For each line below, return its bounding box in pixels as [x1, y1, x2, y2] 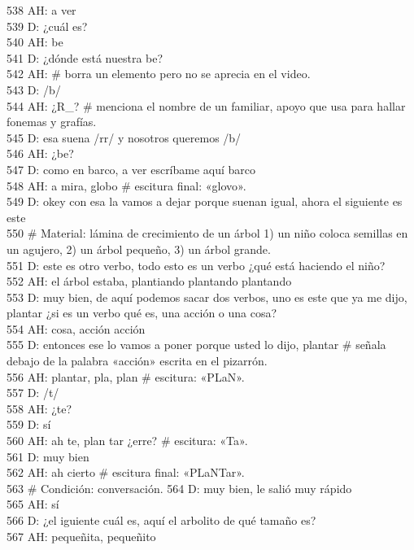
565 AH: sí [7, 495, 59, 513]
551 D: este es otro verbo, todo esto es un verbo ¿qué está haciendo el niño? [7, 256, 386, 273]
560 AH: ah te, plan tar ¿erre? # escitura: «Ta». [7, 432, 248, 449]
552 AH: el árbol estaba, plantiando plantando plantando [7, 273, 292, 290]
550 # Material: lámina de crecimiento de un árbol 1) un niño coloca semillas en [7, 225, 408, 242]
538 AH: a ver [7, 2, 76, 18]
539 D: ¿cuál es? [7, 17, 88, 34]
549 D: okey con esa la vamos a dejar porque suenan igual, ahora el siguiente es [7, 193, 403, 210]
